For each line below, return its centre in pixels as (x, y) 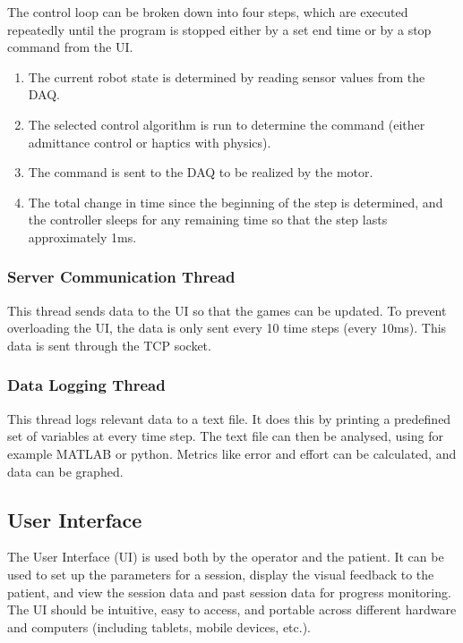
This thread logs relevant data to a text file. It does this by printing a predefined (229, 418)
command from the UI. (70, 47)
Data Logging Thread (86, 385)
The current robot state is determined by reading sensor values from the (227, 76)
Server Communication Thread (121, 277)
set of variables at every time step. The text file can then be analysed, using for (225, 436)
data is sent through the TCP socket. (109, 345)
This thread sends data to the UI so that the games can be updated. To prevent (227, 310)
